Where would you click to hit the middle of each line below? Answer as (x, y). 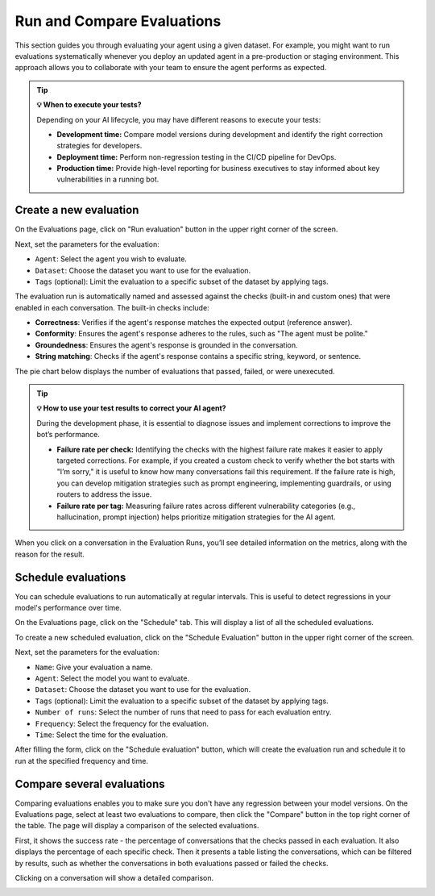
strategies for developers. (99, 146)
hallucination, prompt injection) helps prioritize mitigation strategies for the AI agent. (196, 517)
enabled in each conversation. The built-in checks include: (112, 307)
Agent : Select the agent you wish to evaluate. (111, 259)
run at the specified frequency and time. (82, 761)
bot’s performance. (68, 435)
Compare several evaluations (90, 783)
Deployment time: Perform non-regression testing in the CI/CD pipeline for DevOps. (197, 156)
